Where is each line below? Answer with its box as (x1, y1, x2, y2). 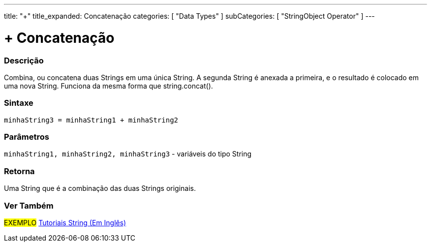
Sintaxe (4, 98, 33, 108)
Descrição (4, 55, 44, 65)
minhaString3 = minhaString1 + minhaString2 (4, 116, 179, 124)
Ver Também (4, 200, 54, 211)
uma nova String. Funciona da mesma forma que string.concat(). (4, 81, 213, 90)
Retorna (4, 166, 35, 176)
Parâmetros (4, 132, 49, 142)
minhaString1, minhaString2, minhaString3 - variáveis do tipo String (4, 150, 252, 158)
